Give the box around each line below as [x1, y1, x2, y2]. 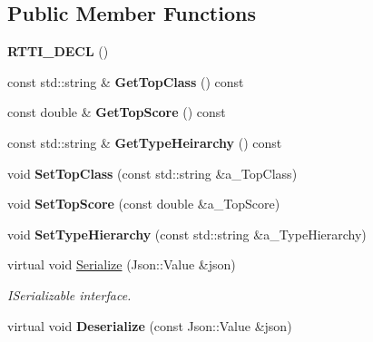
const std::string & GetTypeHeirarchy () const [7, 132, 282, 151]
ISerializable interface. [7, 285, 132, 304]
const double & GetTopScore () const [7, 103, 226, 122]
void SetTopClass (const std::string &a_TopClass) [7, 163, 298, 182]
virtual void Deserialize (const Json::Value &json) [7, 316, 292, 335]
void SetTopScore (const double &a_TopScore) [7, 194, 280, 213]
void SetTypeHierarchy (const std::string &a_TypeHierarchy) [7, 224, 367, 243]
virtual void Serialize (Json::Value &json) [7, 255, 236, 274]
